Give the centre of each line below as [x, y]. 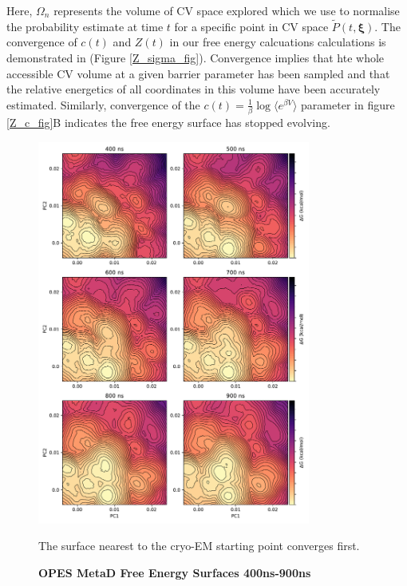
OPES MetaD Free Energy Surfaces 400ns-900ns [175, 572]
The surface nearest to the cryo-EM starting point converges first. [199, 546]
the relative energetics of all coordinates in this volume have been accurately [194, 89]
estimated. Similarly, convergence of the [103, 104]
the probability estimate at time [85, 26]
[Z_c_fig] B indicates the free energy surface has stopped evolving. [168, 123]
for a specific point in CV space [251, 26]
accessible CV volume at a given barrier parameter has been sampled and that [198, 73]
